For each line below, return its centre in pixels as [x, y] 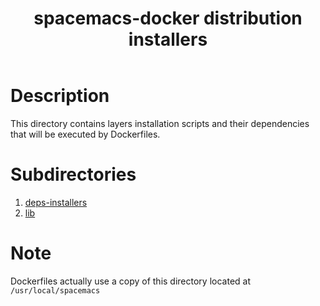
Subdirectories [73, 174]
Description [60, 96]
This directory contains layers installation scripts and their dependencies [160, 123]
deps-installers [56, 202]
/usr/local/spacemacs [55, 290]
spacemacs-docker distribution [168, 18]
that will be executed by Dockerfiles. [85, 134]
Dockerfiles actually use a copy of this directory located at [130, 281]
